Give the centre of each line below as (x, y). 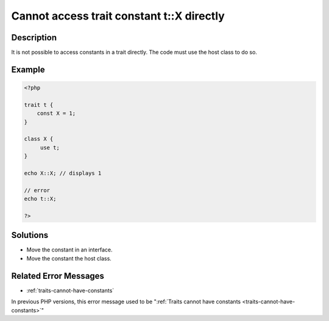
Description (34, 38)
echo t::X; (40, 199)
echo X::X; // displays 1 (63, 173)
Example (28, 69)
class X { (39, 139)
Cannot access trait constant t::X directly (118, 16)
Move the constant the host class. (69, 258)
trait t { (39, 105)
